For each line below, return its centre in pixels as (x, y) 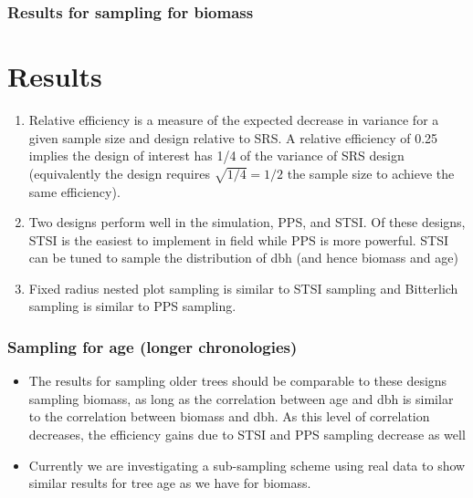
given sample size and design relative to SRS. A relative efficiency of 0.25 (233, 137)
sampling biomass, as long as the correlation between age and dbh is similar (241, 398)
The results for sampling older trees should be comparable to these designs (238, 381)
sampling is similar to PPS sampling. (132, 306)
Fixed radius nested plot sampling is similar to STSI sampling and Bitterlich (243, 288)
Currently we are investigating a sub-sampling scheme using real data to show (247, 465)
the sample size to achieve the (371, 173)
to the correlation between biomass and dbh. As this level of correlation (229, 416)
